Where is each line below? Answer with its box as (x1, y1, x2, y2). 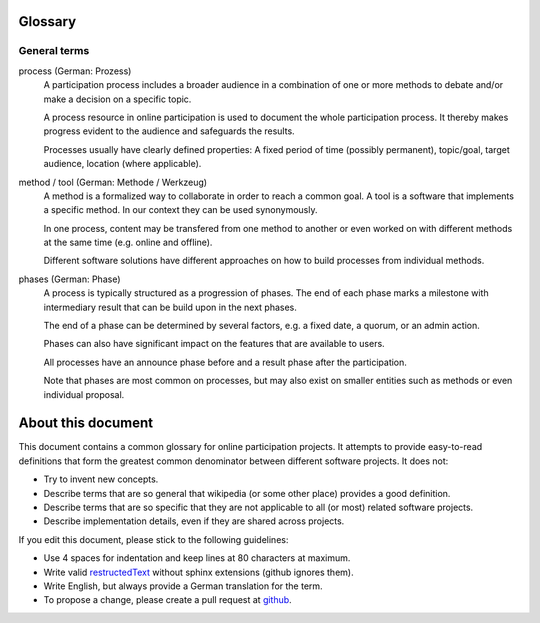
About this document (18, 415, 154, 432)
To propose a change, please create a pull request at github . (43, 594, 292, 606)
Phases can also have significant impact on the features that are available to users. (43, 338, 385, 350)
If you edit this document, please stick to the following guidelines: (18, 533, 289, 545)
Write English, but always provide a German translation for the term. (43, 580, 324, 592)
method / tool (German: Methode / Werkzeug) (18, 176, 208, 188)
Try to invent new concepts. (43, 473, 159, 485)
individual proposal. (43, 388, 125, 400)
